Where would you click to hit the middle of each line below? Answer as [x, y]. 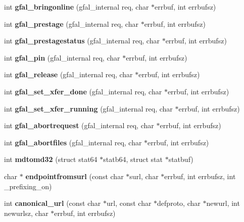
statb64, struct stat [133, 159]
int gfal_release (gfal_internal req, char [68, 74]
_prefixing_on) [28, 186]
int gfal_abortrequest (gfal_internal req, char [79, 125]
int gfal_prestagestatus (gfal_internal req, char [82, 41]
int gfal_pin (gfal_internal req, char [62, 57]
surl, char [144, 176]
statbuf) [181, 159]
